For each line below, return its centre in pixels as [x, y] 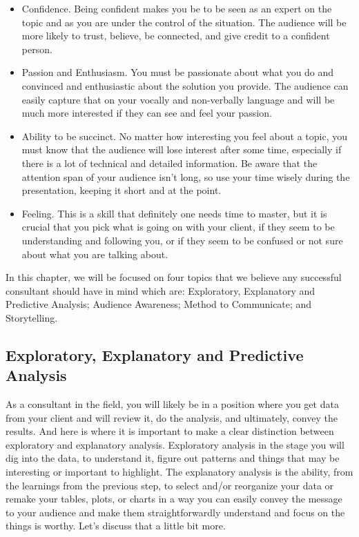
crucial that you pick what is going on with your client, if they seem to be [178, 227]
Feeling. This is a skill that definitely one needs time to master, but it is [174, 213]
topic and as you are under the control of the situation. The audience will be [184, 22]
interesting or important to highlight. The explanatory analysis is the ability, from [179, 472]
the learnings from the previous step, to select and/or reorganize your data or [170, 485]
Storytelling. [32, 317]
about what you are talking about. [95, 254]
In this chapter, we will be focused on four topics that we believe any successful [174, 277]
